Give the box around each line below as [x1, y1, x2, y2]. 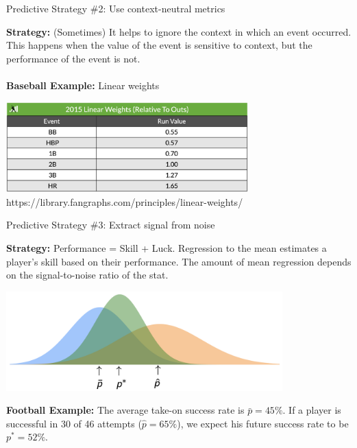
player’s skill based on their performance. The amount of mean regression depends [6, 254, 352, 268]
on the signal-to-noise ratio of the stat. [6, 268, 169, 282]
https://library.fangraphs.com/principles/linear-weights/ [6, 194, 243, 209]
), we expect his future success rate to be [177, 416, 349, 430]
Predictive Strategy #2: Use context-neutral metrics [6, 1, 225, 15]
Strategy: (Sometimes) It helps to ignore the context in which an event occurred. [6, 24, 352, 38]
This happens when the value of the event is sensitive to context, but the [6, 38, 312, 52]
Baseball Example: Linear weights [6, 78, 160, 92]
